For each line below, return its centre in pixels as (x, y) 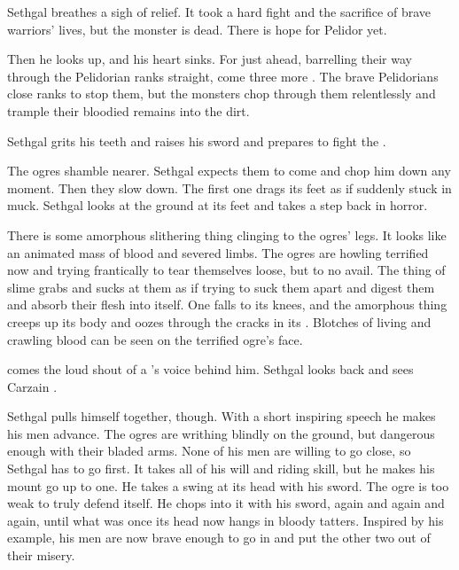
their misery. (41, 555)
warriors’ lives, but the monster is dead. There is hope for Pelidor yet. (197, 29)
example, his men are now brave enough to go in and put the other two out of (219, 538)
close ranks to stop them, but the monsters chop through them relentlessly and (222, 94)
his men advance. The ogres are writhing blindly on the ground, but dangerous (221, 433)
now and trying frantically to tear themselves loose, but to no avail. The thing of (226, 270)
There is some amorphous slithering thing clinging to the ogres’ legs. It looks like (227, 234)
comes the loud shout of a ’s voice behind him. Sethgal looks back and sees (210, 369)
